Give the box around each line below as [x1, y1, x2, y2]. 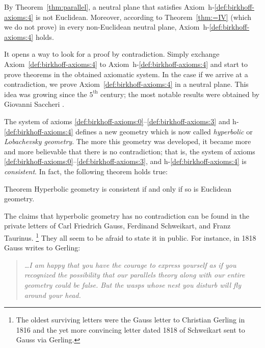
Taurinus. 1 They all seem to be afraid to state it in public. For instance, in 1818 [4, 230, 256, 243]
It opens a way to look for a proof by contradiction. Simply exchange [4, 49, 220, 59]
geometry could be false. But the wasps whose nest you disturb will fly [24, 279, 242, 290]
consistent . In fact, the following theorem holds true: [4, 166, 168, 176]
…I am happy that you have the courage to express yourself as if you [24, 259, 236, 270]
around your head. [24, 289, 81, 300]
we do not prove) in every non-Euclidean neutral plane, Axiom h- [4, 21, 209, 32]
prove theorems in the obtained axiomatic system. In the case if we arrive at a [4, 68, 248, 79]
